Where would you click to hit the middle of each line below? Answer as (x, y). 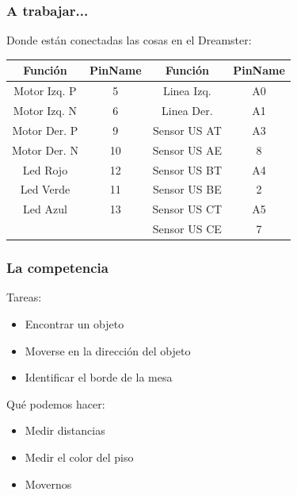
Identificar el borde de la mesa (99, 377)
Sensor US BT (187, 169)
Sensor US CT (187, 209)
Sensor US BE (187, 189)
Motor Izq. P (45, 91)
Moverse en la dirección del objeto (108, 350)
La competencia (57, 268)
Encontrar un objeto (74, 323)
